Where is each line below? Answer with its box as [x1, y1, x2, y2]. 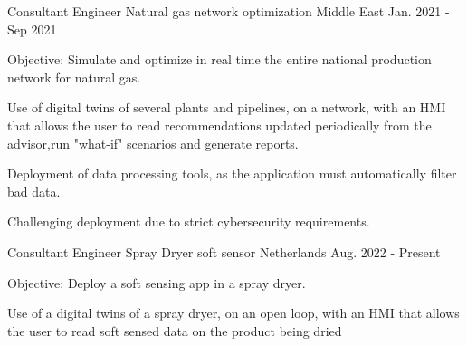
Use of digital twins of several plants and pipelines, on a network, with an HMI [7, 98, 446, 117]
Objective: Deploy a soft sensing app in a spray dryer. [7, 273, 306, 292]
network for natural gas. [7, 67, 141, 86]
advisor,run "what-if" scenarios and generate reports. [7, 133, 299, 152]
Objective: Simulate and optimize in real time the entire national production [7, 50, 432, 69]
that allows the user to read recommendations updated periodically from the [7, 115, 432, 134]
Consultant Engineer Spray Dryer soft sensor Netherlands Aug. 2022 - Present [7, 242, 441, 261]
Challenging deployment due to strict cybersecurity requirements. [7, 212, 370, 231]
